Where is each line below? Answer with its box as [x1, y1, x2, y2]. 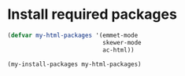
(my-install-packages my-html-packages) [7, 60, 142, 68]
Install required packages [7, 5, 178, 24]
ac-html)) [102, 45, 135, 54]
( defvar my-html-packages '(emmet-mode [7, 31, 139, 39]
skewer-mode [102, 38, 142, 46]
